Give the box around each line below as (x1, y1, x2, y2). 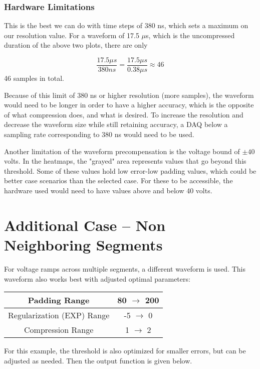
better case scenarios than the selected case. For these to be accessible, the (4, 175, 233, 186)
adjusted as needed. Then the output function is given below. (4, 355, 192, 365)
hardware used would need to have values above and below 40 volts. (4, 185, 212, 195)
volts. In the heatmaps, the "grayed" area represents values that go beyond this (4, 156, 246, 166)
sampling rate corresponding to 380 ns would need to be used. (4, 129, 194, 140)
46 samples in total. (4, 73, 64, 83)
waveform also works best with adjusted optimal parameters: (4, 273, 190, 284)
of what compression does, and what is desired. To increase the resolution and (4, 109, 243, 119)
